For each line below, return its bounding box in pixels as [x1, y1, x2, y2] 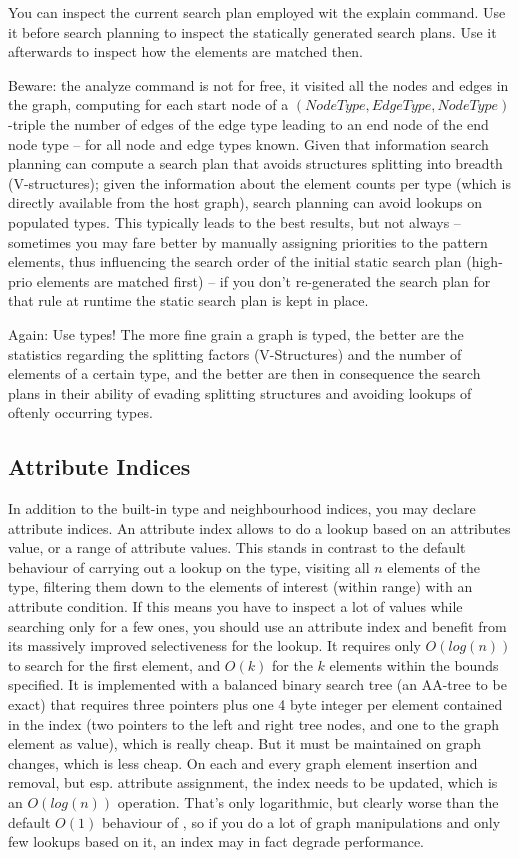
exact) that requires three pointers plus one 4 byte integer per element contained [8, 694, 503, 715]
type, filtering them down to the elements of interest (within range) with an [8, 576, 473, 597]
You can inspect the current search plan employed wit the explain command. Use [8, 2, 506, 22]
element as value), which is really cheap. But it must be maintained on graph [8, 733, 481, 754]
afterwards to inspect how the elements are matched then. [8, 41, 363, 62]
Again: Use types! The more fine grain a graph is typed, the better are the [8, 323, 464, 344]
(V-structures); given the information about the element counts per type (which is [8, 172, 511, 193]
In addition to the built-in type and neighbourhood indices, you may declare [8, 498, 476, 519]
